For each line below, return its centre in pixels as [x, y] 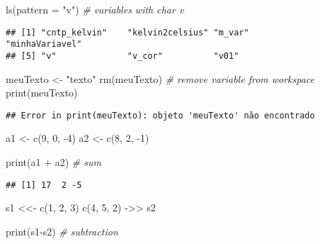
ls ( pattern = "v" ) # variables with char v [95, 9]
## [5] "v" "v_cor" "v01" [122, 56]
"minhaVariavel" [44, 44]
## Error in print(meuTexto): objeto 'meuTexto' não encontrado [160, 115]
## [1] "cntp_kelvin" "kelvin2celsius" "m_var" [127, 32]
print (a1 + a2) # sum [53, 162]
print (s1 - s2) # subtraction [62, 231]
